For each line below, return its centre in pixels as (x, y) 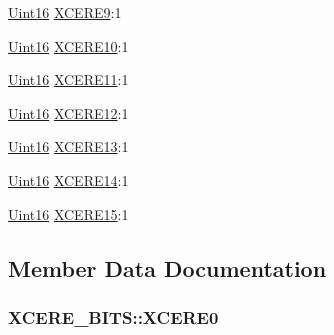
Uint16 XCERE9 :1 (65, 12)
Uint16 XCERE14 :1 (68, 179)
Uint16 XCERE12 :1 (68, 112)
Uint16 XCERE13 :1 (68, 146)
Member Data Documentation (167, 267)
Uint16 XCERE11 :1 (68, 79)
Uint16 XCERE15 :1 (68, 213)
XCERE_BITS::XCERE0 (113, 316)
